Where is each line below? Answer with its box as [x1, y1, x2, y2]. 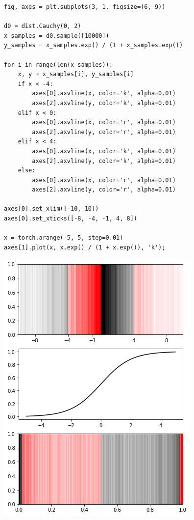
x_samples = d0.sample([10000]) [4, 32, 109, 39]
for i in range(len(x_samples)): [4, 61, 113, 68]
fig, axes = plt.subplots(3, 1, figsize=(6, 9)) [4, 3, 166, 10]
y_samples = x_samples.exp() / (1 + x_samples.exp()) [4, 42, 183, 49]
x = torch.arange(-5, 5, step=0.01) [4, 234, 123, 242]
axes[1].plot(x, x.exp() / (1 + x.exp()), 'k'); [4, 244, 166, 251]
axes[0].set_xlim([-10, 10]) [4, 205, 99, 213]
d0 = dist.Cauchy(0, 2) [4, 23, 81, 30]
